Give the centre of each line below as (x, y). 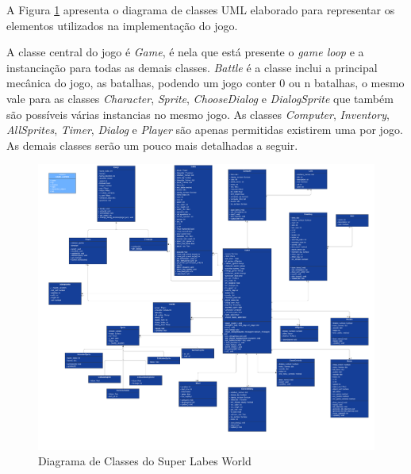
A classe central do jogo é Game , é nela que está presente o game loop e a (185, 52)
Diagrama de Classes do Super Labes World (145, 461)
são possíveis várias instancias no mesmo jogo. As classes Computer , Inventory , (198, 114)
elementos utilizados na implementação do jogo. (122, 25)
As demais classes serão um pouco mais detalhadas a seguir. (152, 145)
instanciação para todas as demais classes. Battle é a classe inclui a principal (192, 67)
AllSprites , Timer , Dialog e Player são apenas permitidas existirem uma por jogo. (205, 130)
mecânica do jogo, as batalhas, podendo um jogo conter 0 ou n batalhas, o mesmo (205, 83)
